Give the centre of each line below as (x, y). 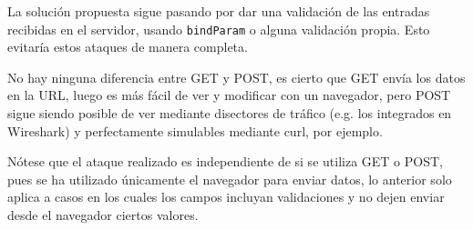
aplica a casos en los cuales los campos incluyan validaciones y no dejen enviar (226, 197)
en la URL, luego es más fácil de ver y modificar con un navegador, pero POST (229, 95)
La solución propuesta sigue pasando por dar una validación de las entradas (219, 11)
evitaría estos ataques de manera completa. (128, 47)
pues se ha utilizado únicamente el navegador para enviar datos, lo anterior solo (230, 179)
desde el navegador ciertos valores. (103, 215)
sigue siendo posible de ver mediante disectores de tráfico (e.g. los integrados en (230, 113)
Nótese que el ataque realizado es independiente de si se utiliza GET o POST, (225, 161)
